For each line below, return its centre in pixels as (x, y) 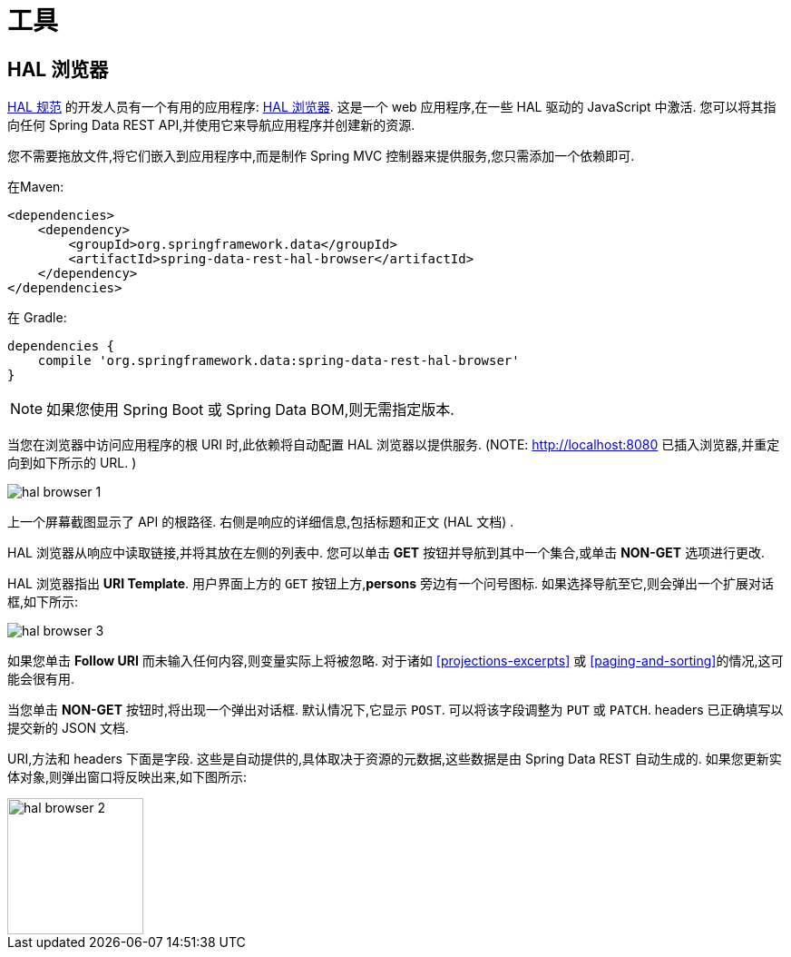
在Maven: (36, 187)
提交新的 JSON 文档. (68, 728)
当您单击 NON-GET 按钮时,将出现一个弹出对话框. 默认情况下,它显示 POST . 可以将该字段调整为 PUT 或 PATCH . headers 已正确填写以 (395, 710)
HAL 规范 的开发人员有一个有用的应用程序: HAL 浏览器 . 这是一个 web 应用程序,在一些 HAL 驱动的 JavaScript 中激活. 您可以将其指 (392, 107)
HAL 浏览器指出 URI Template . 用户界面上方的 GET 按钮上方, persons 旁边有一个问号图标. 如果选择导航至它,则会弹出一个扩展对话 (391, 584)
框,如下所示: (43, 602)
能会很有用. (41, 679)
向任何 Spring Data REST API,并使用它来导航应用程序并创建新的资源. (211, 125)
